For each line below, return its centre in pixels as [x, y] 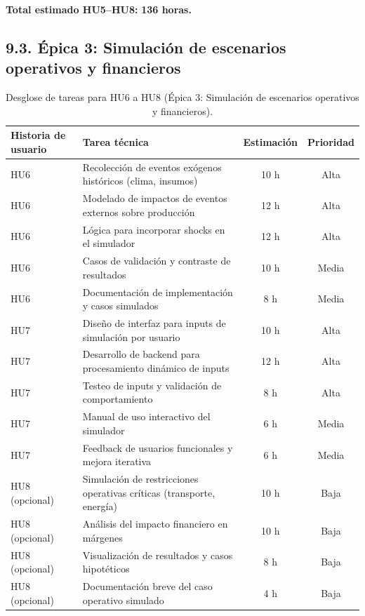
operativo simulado [123, 600]
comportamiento [118, 399]
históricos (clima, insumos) [140, 181]
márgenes [102, 537]
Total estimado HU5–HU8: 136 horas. [99, 9]
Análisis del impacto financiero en [155, 524]
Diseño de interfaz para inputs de [154, 323]
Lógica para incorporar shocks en [154, 229]
